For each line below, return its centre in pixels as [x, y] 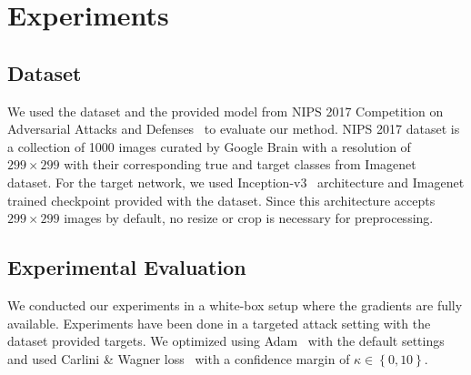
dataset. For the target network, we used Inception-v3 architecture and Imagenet [236, 182]
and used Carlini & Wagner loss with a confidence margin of [179, 358]
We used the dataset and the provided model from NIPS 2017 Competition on [225, 111]
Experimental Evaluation [127, 267]
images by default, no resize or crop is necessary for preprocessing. [249, 218]
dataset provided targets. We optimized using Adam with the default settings [226, 341]
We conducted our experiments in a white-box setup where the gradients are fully [235, 304]
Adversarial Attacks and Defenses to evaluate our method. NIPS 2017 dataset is [234, 129]
